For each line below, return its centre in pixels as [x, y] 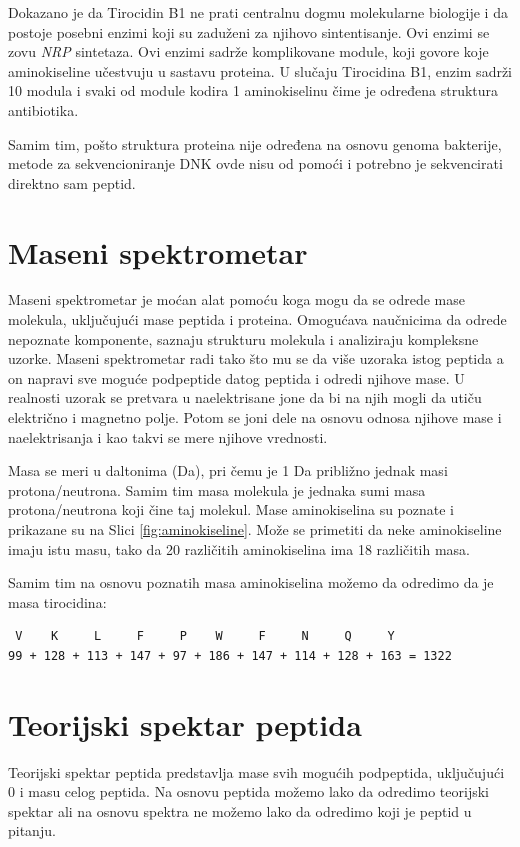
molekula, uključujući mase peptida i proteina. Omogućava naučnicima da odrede [257, 319]
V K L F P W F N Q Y [205, 636]
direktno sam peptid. [72, 182]
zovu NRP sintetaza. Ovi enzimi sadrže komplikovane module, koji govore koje [248, 51]
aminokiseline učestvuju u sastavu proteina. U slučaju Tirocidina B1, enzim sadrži [260, 70]
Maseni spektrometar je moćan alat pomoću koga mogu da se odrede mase [236, 299]
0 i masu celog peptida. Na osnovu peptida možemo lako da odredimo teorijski [248, 791]
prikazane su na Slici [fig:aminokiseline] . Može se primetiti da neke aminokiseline [255, 529]
